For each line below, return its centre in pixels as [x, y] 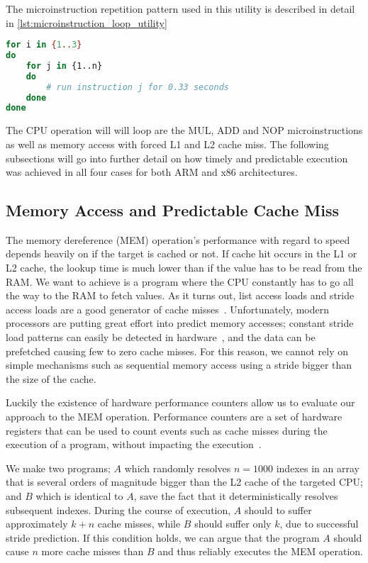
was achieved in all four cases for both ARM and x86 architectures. [152, 172]
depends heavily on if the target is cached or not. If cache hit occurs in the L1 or [182, 253]
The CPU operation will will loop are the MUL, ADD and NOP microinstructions [184, 130]
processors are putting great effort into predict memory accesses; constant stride [180, 323]
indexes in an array [318, 468]
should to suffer [278, 509]
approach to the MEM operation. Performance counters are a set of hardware [174, 417]
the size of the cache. [51, 378]
